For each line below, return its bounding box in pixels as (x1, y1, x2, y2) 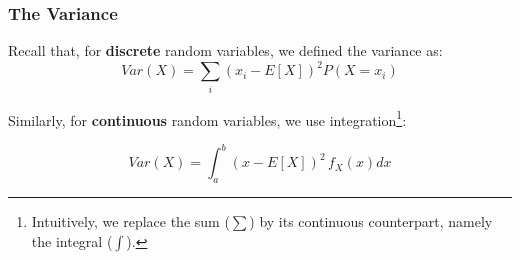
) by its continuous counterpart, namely (249, 211, 493, 232)
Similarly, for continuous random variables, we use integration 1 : (8, 106, 407, 130)
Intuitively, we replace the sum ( (31, 211, 230, 232)
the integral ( (31, 230, 113, 251)
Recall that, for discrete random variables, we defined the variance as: (8, 40, 443, 61)
